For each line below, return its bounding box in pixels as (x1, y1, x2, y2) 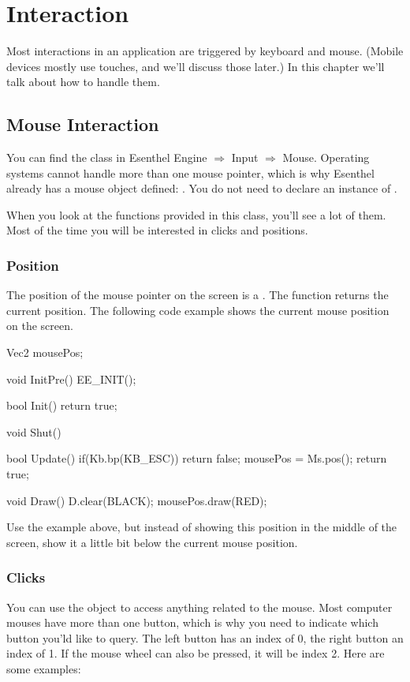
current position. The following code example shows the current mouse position (6, 302, 389, 318)
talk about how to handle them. (6, 73, 160, 90)
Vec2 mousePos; (6, 344, 84, 361)
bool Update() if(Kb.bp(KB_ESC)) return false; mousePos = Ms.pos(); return (6, 450, 387, 467)
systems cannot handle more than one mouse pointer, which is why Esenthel (6, 164, 375, 181)
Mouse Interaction (6, 112, 159, 137)
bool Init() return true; (6, 397, 117, 414)
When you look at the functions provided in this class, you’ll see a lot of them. (6, 206, 386, 223)
